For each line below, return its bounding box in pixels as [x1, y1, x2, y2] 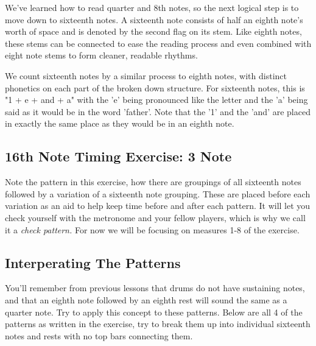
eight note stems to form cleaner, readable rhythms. [5, 49, 198, 62]
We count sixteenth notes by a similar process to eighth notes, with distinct [5, 69, 287, 82]
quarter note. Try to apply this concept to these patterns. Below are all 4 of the [5, 305, 303, 318]
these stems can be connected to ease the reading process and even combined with [5, 37, 312, 49]
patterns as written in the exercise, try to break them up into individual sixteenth [5, 317, 311, 330]
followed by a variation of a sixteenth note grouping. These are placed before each [5, 187, 311, 200]
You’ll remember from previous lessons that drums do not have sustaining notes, [5, 281, 305, 294]
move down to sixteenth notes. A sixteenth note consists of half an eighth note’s [5, 13, 303, 26]
